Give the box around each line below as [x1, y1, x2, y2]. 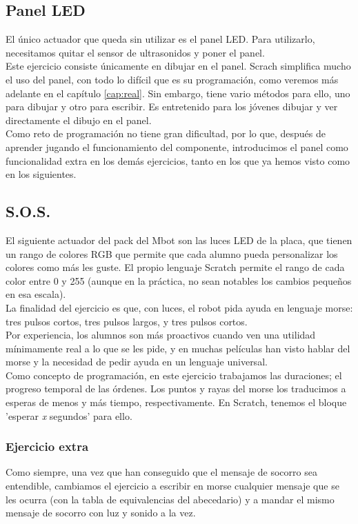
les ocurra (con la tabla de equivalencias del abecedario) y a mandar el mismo [6, 492, 335, 506]
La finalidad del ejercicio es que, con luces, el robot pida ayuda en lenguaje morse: [6, 300, 353, 314]
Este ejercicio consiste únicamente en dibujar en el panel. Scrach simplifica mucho [6, 59, 351, 73]
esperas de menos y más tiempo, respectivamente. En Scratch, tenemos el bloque [6, 395, 347, 410]
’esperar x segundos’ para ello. [6, 408, 132, 423]
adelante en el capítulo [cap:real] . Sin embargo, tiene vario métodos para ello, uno [6, 85, 350, 100]
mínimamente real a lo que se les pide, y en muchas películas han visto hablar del [6, 341, 350, 355]
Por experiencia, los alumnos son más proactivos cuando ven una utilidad [6, 327, 316, 342]
